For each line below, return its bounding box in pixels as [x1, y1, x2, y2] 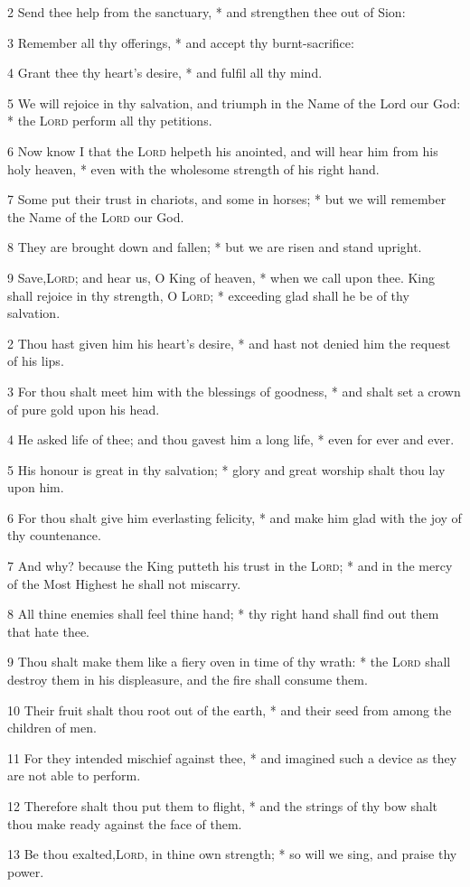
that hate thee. [7, 621, 89, 640]
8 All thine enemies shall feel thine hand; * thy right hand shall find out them [7, 604, 439, 623]
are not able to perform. [7, 766, 141, 785]
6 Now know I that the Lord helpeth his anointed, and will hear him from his [7, 141, 438, 160]
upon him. [7, 478, 64, 497]
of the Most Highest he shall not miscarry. [7, 574, 241, 593]
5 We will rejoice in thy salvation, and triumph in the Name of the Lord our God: [7, 93, 461, 112]
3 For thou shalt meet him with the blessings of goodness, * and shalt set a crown [7, 381, 461, 400]
